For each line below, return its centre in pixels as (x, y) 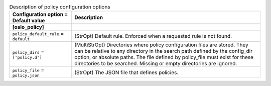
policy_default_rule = (38, 34)
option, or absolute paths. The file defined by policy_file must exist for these (164, 57)
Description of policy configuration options (60, 7)
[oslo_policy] (28, 27)
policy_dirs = (28, 52)
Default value (29, 21)
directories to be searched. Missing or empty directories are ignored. (156, 64)
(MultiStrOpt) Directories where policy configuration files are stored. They (161, 45)
